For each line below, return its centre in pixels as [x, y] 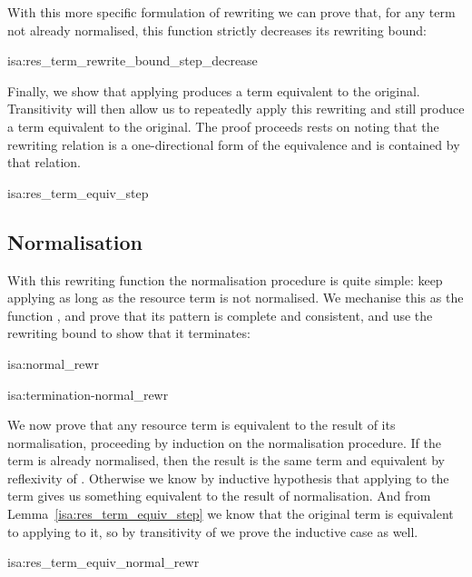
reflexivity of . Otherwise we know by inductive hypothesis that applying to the [228, 478]
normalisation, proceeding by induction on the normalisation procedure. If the [224, 442]
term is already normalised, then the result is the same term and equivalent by [226, 460]
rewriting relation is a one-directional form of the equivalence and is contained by [234, 144]
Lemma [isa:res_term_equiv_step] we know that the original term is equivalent [231, 514]
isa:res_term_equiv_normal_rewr [103, 562]
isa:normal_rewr [53, 363]
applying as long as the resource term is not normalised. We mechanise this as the [236, 298]
